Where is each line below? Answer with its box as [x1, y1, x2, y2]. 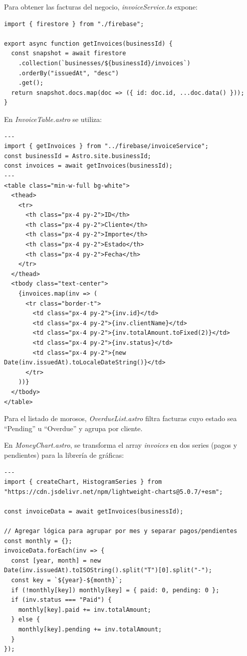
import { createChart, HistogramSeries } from [4, 478, 162, 486]
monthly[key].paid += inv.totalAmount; [18, 606, 151, 613]
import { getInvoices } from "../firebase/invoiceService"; [4, 143, 209, 150]
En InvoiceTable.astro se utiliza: [4, 113, 102, 124]
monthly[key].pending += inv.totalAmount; [18, 626, 162, 633]
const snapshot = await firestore [11, 50, 126, 57]
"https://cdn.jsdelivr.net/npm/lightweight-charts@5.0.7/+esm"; [4, 488, 223, 495]
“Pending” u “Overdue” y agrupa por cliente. [4, 423, 143, 433]
